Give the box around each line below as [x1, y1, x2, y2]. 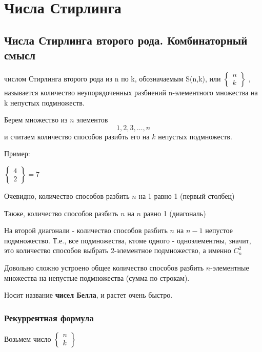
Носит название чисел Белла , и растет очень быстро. [4, 289, 173, 300]
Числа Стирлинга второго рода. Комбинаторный [4, 32, 248, 48]
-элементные [210, 262, 249, 273]
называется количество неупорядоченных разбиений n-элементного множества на [4, 87, 258, 97]
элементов [76, 114, 108, 125]
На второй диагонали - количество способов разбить [4, 225, 168, 236]
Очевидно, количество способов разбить [4, 190, 130, 201]
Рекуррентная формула [4, 311, 94, 324]
